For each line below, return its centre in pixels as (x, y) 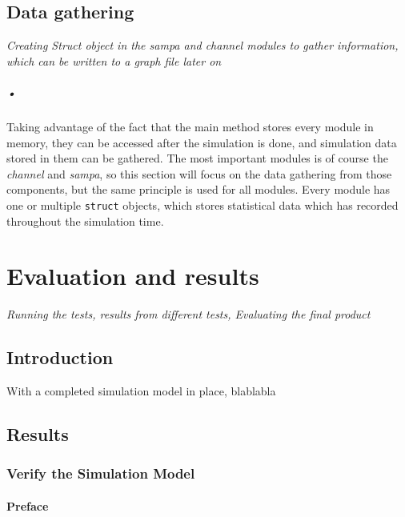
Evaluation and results (133, 276)
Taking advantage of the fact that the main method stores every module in (190, 126)
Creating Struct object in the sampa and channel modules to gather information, (202, 45)
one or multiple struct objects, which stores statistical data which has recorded (202, 204)
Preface (28, 505)
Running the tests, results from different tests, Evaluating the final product (188, 314)
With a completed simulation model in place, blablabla (141, 391)
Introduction (60, 357)
